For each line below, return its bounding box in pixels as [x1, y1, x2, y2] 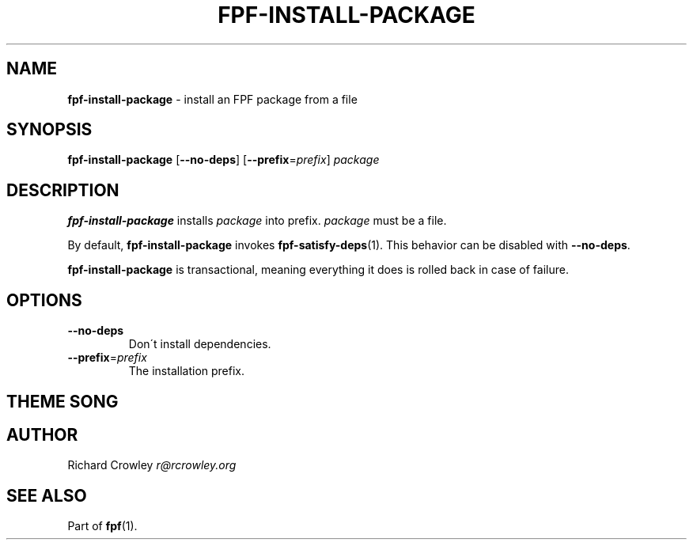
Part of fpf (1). [67, 519, 138, 533]
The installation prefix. [128, 364, 245, 378]
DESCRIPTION [6, 180, 119, 200]
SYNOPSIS [6, 119, 93, 140]
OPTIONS [6, 290, 82, 310]
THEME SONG [6, 391, 119, 411]
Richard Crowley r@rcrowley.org [67, 458, 237, 472]
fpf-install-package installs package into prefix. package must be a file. [67, 214, 447, 228]
